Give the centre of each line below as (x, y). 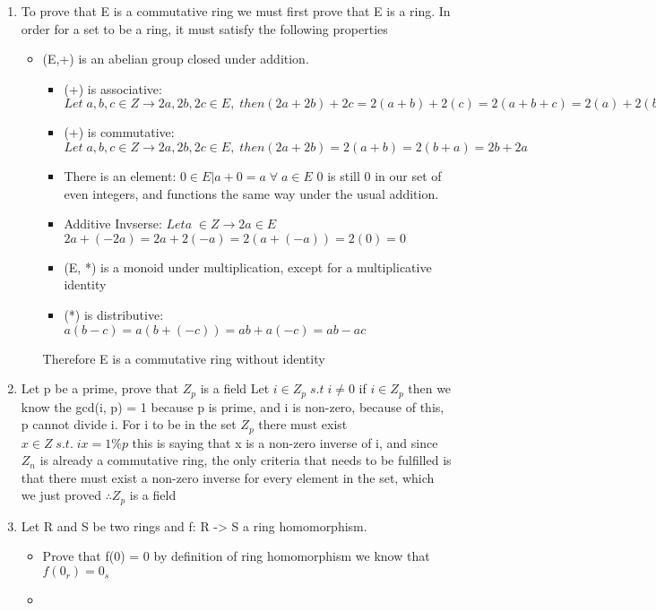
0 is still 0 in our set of (379, 175)
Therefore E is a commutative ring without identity (184, 358)
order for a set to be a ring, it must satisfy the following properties (204, 28)
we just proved (61, 495)
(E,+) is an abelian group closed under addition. (176, 59)
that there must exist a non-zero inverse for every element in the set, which (228, 477)
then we (430, 388)
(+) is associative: (113, 88)
